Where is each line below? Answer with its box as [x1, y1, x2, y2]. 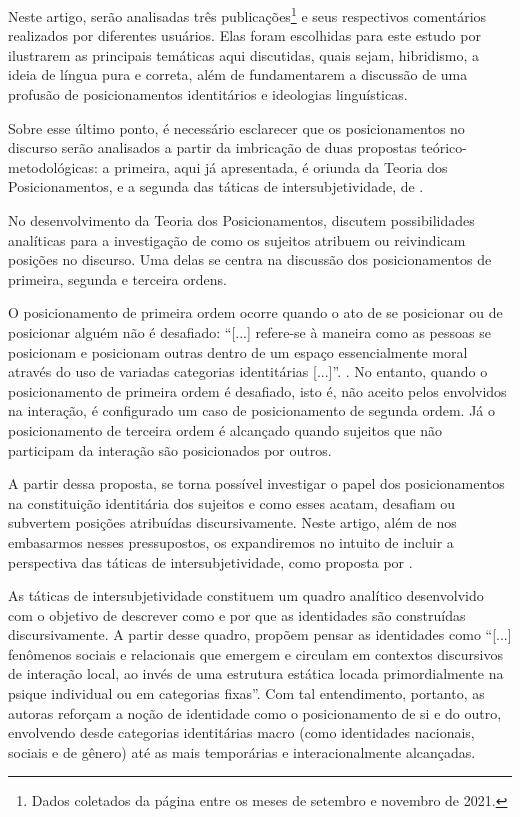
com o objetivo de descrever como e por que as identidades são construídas [8, 604, 466, 625]
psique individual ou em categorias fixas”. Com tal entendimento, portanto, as [8, 683, 485, 704]
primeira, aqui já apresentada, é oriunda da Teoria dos [114, 156, 448, 177]
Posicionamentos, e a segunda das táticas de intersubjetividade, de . [8, 176, 424, 197]
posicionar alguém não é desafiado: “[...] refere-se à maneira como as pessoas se [8, 321, 491, 342]
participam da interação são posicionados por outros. [8, 439, 332, 460]
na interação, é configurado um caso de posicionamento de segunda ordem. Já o [8, 400, 496, 421]
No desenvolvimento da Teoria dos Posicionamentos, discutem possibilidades [8, 210, 475, 230]
